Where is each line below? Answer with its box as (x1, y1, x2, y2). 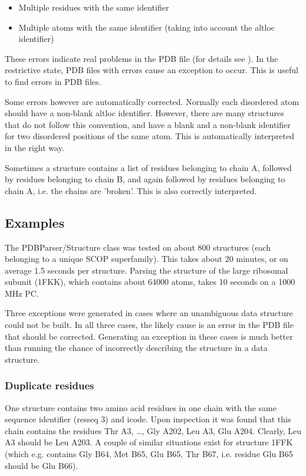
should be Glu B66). (5, 459, 78, 471)
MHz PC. (5, 287, 39, 299)
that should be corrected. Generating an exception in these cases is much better (5, 330, 293, 342)
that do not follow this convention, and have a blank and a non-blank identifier (5, 118, 291, 130)
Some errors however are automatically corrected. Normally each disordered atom (5, 95, 300, 107)
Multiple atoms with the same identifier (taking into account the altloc (18, 21, 275, 33)
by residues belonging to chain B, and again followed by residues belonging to (5, 173, 285, 185)
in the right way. (5, 141, 64, 153)
